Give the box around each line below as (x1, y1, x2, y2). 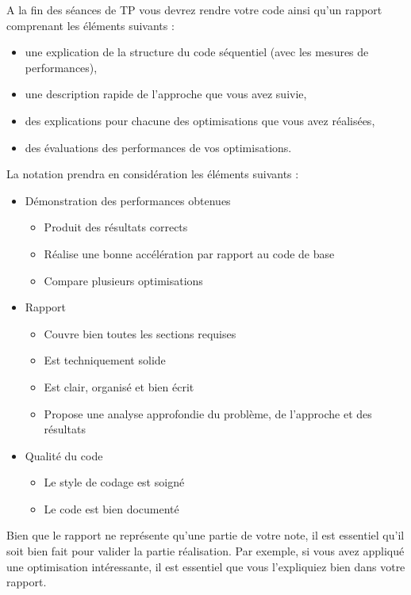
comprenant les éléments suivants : (6, 17, 175, 33)
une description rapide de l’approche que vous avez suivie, (25, 86, 307, 102)
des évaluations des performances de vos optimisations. (25, 139, 292, 155)
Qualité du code (25, 447, 103, 463)
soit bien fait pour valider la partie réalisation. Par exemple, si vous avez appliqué (6, 543, 405, 559)
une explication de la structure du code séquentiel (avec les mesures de (25, 44, 369, 60)
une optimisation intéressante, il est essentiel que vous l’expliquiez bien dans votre (6, 558, 405, 574)
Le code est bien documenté (44, 500, 179, 517)
